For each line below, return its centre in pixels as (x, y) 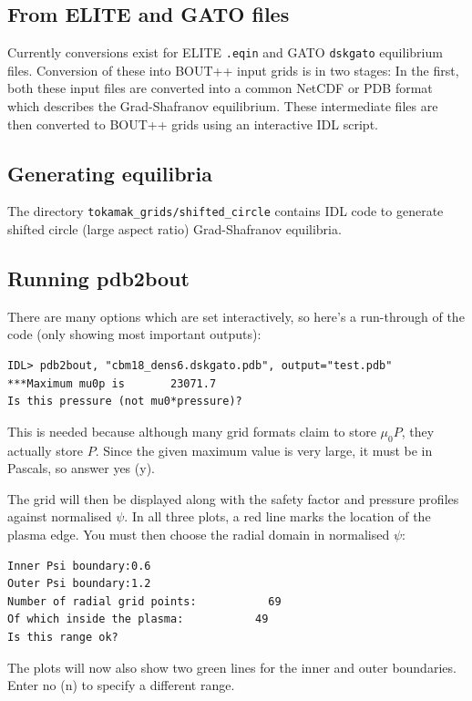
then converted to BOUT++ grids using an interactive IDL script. (193, 124)
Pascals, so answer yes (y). (81, 468)
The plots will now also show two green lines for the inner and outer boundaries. (232, 667)
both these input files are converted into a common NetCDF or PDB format (220, 88)
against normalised (60, 516)
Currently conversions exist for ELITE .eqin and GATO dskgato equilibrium (225, 52)
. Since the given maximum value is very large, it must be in (264, 450)
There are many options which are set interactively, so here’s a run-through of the (236, 316)
